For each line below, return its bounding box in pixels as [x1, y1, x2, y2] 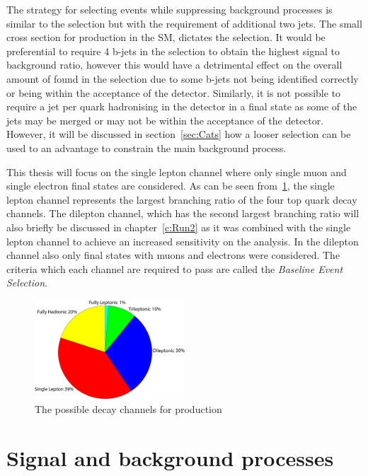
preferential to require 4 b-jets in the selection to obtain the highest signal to [6, 43, 340, 58]
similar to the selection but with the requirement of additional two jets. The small [6, 16, 362, 30]
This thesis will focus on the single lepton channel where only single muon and [6, 164, 347, 179]
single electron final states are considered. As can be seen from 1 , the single [6, 178, 335, 193]
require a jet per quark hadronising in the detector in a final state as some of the [6, 99, 357, 114]
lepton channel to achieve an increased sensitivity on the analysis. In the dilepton [6, 233, 359, 248]
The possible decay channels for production [35, 401, 222, 416]
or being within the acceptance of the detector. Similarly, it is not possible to [6, 85, 341, 100]
